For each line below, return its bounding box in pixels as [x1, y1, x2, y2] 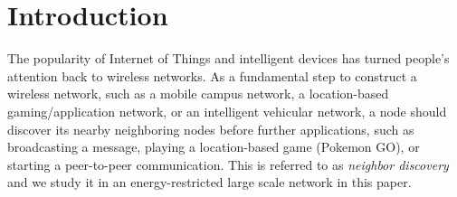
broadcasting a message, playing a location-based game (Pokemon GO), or [7, 137, 420, 156]
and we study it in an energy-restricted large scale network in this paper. [7, 173, 412, 192]
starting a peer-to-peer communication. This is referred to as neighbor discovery [7, 155, 449, 174]
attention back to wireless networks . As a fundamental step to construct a [7, 66, 417, 85]
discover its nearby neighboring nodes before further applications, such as [7, 119, 414, 138]
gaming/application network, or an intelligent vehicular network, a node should [7, 101, 447, 120]
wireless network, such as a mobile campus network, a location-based [7, 84, 389, 103]
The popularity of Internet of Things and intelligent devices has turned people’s [7, 49, 450, 68]
